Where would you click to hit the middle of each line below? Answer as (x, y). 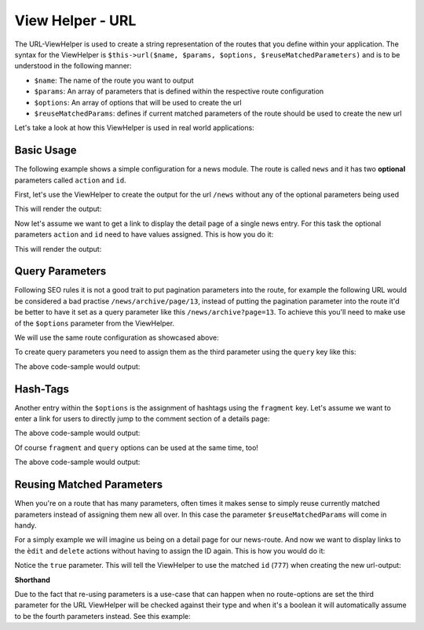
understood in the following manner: (73, 66)
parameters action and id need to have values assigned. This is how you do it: (144, 234)
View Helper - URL (75, 20)
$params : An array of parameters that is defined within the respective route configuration (179, 91)
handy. (26, 525)
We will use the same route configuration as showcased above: (117, 337)
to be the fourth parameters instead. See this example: (103, 616)
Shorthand (32, 580)
